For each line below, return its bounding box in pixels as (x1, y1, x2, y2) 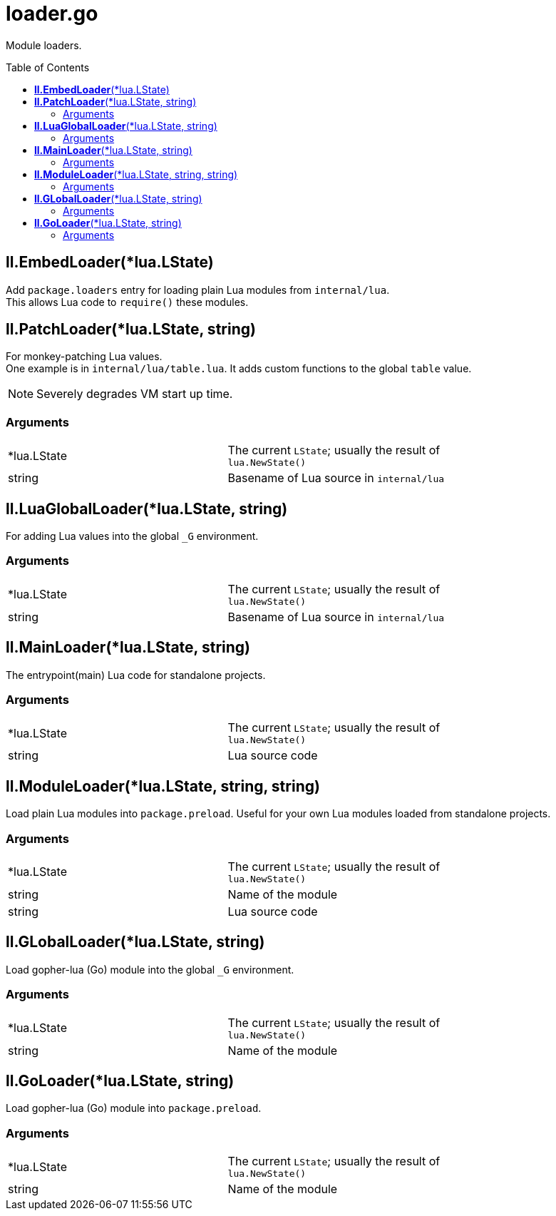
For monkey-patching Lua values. (6, 350, 163, 363)
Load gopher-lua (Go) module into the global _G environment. (6, 963, 294, 976)
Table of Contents (6, 61, 90, 73)
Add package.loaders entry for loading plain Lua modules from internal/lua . (6, 283, 390, 296)
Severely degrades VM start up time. (36, 387, 233, 402)
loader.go (6, 1, 98, 26)
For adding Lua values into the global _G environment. (6, 530, 259, 543)
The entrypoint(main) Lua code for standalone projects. (6, 668, 266, 681)
